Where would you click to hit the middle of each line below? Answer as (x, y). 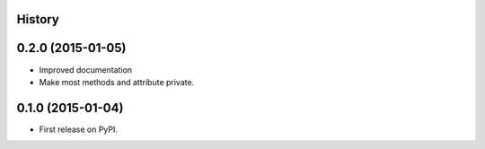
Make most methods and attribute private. (117, 82)
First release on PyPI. (79, 129)
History (38, 19)
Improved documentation (86, 70)
